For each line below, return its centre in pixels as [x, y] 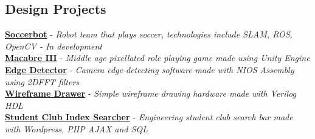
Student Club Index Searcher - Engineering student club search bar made [149, 117]
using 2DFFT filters [42, 81]
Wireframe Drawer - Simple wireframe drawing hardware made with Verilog [151, 93]
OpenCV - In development [54, 46]
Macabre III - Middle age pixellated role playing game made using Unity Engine [157, 58]
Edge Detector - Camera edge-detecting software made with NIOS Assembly [150, 69]
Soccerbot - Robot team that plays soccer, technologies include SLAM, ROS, [149, 34]
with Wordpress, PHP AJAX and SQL [76, 128]
